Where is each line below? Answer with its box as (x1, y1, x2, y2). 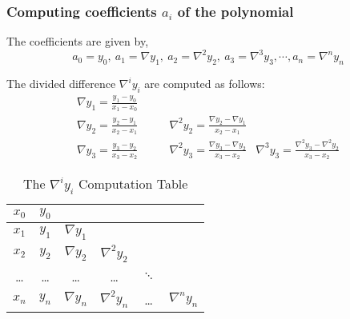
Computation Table (78, 174, 188, 193)
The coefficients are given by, (6, 33, 149, 50)
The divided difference (6, 75, 116, 92)
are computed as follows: (144, 75, 265, 92)
